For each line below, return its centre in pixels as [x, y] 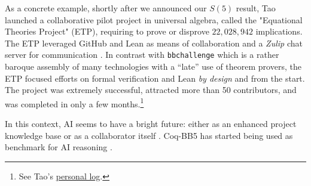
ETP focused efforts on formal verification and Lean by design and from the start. [155, 78]
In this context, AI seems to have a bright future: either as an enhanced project [151, 124]
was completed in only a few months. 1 [74, 103]
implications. [279, 31]
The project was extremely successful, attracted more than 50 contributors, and [151, 90]
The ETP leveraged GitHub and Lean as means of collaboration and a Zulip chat [154, 43]
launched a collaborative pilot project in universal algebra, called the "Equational [154, 19]
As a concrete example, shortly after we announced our [106, 8]
